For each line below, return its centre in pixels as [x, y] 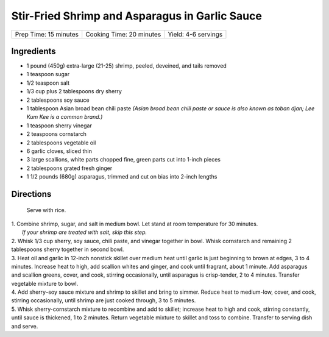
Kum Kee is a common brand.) [65, 117]
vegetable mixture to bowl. [45, 283]
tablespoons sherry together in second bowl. [68, 249]
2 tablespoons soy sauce [58, 100]
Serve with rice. [46, 210]
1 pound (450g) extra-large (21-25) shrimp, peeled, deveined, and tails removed [126, 66]
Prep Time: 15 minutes [47, 34]
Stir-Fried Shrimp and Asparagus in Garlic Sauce [136, 16]
